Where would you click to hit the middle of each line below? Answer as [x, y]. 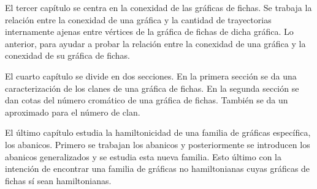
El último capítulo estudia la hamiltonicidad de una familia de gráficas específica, [158, 132]
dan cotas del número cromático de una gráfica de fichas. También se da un [147, 100]
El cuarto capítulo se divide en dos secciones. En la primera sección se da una [151, 76]
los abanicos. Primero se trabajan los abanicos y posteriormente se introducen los [158, 144]
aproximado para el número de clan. [73, 112]
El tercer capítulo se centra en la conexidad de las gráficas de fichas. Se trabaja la [158, 7]
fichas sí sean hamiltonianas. [58, 180]
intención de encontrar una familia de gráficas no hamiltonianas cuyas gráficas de [158, 169]
